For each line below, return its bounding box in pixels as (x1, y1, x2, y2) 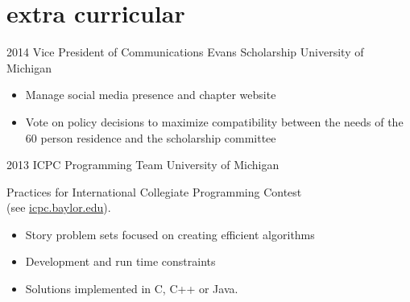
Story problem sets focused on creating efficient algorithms (25, 225, 315, 242)
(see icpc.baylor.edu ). (6, 199, 111, 216)
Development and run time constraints (25, 253, 216, 270)
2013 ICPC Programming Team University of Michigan (6, 156, 280, 173)
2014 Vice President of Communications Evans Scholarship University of (6, 43, 364, 60)
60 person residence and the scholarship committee (25, 129, 276, 146)
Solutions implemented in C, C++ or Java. (25, 280, 238, 297)
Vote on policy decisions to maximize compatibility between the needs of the (25, 113, 404, 130)
